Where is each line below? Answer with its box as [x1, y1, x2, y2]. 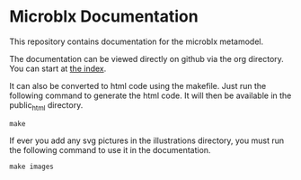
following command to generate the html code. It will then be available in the [9, 90, 292, 101]
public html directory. [9, 99, 84, 112]
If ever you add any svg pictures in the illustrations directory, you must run [9, 135, 285, 146]
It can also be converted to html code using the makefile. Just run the [9, 80, 267, 91]
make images [9, 162, 54, 171]
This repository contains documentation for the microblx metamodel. [9, 36, 264, 47]
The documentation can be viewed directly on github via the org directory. [9, 53, 285, 64]
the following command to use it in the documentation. [9, 144, 211, 155]
